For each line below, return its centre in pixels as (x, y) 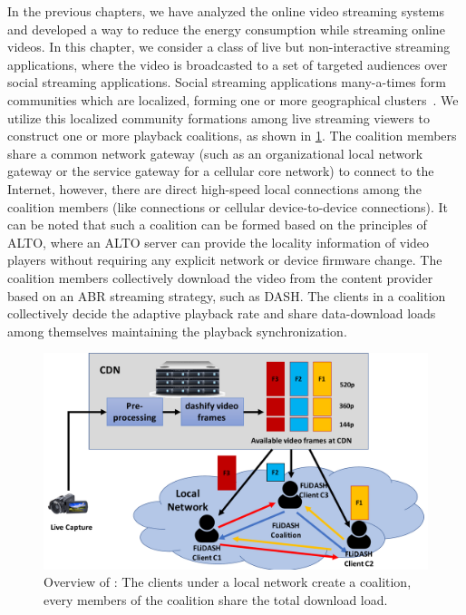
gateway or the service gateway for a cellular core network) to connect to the (221, 171)
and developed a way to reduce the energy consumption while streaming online (226, 29)
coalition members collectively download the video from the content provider (220, 277)
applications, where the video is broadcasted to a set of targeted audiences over (228, 64)
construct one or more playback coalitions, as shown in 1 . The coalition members (232, 136)
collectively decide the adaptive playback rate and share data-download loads (222, 313)
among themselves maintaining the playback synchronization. (177, 331)
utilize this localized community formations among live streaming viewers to (218, 117)
